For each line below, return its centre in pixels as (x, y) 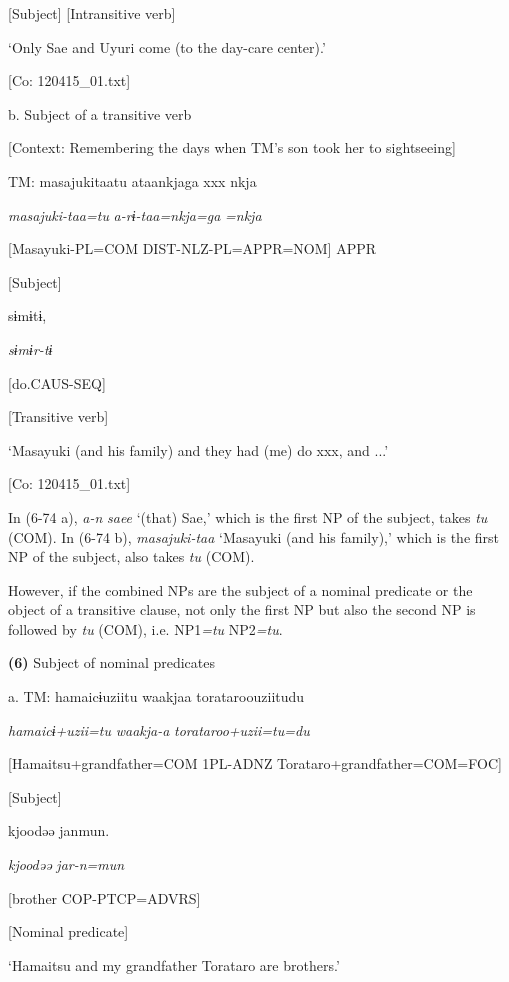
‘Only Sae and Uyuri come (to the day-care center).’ (167, 46)
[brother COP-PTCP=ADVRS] (104, 897)
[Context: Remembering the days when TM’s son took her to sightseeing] (232, 147)
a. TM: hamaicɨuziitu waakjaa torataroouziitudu (156, 696)
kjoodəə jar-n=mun (66, 864)
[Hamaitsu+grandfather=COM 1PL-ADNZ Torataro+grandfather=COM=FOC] (255, 763)
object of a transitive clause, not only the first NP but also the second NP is (242, 609)
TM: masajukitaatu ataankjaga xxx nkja (132, 180)
